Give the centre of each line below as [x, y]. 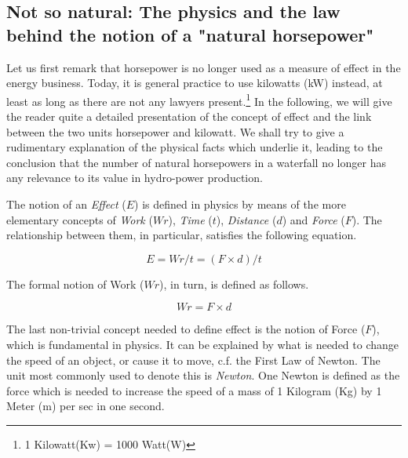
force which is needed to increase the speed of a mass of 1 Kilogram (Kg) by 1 [194, 390]
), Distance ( [246, 219]
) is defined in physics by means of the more [240, 204]
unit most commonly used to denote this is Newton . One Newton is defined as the [203, 375]
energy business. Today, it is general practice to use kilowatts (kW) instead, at [195, 83]
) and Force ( [313, 219]
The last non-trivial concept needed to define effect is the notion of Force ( [186, 329]
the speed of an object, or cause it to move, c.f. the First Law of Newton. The [193, 360]
